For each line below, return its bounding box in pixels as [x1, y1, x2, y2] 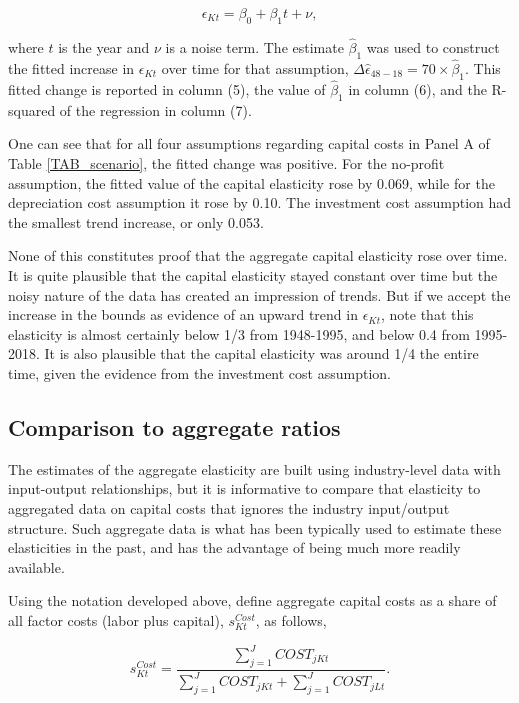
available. [8, 556, 65, 577]
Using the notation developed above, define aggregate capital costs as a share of [8, 590, 497, 611]
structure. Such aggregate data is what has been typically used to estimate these [8, 517, 502, 538]
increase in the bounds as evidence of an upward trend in [8, 304, 358, 325]
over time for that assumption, [161, 58, 349, 79]
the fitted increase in [8, 58, 135, 79]
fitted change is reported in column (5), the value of [8, 79, 326, 100]
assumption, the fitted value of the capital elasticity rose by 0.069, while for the [8, 172, 495, 193]
